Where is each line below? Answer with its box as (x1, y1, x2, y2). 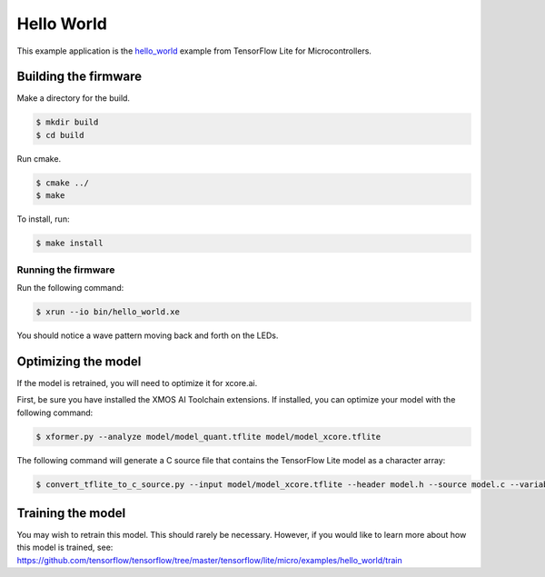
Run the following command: (16, 282, 124, 293)
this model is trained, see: (16, 542, 114, 553)
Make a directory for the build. (16, 93, 131, 104)
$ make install (35, 238, 104, 249)
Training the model (16, 505, 126, 521)
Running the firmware (16, 264, 115, 276)
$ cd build (35, 130, 84, 140)
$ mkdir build (35, 117, 99, 127)
